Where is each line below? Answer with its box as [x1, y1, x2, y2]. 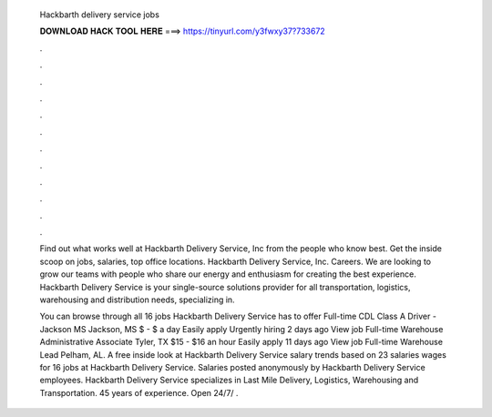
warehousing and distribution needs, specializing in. [39, 294, 236, 305]
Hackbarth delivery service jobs [39, 9, 159, 20]
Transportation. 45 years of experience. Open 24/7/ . [39, 387, 239, 398]
